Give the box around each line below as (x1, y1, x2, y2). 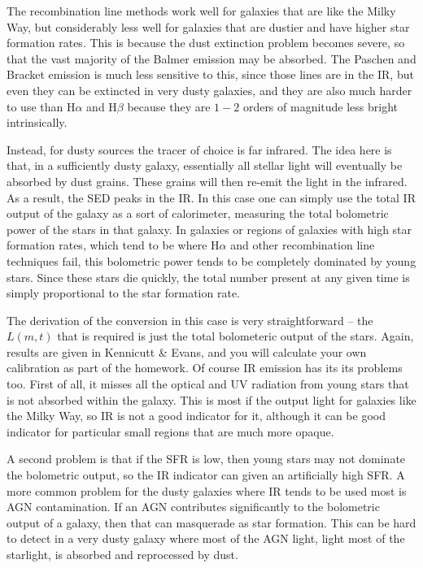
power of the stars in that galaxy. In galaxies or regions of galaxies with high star (7, 220, 412, 237)
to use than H (7, 98, 76, 115)
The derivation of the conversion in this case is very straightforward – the (7, 311, 373, 328)
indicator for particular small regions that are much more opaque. (7, 423, 334, 440)
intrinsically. (7, 114, 68, 131)
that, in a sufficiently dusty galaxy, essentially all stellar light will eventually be (7, 157, 403, 174)
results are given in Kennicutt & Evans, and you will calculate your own (7, 343, 367, 360)
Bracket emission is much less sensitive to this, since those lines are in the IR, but (7, 66, 414, 83)
